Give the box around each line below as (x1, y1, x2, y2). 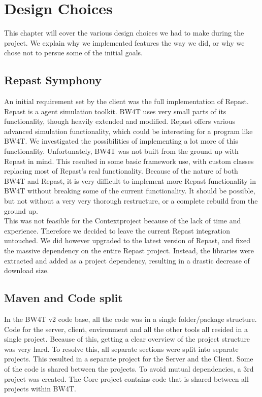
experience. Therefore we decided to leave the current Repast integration (4, 225, 230, 236)
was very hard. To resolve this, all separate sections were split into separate (4, 343, 239, 354)
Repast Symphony (4, 72, 102, 88)
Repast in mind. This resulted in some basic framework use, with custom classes (4, 155, 254, 166)
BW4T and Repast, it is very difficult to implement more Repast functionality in (4, 175, 256, 186)
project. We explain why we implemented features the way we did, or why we (4, 37, 245, 48)
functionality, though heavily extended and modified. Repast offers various (4, 116, 236, 126)
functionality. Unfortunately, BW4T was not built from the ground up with (4, 146, 239, 156)
